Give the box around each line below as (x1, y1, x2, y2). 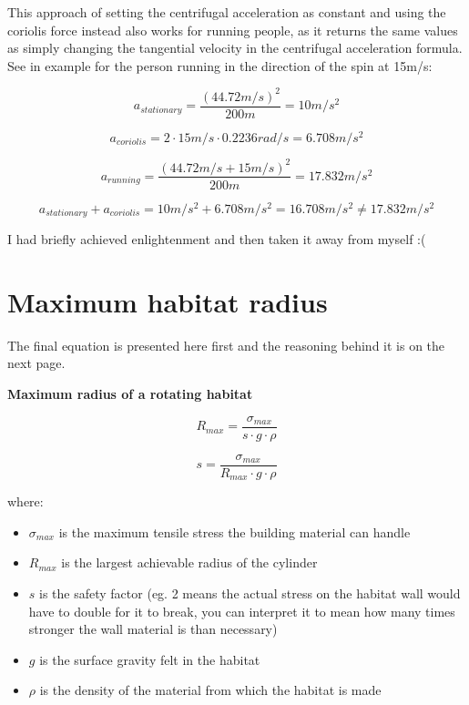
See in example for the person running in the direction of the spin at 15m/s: (7, 56, 433, 75)
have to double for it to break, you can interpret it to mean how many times (28, 601, 455, 620)
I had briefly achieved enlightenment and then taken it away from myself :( (7, 230, 426, 249)
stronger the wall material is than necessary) (28, 619, 278, 639)
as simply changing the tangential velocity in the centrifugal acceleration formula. (7, 38, 463, 57)
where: (7, 492, 44, 511)
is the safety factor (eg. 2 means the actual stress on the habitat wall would (39, 583, 461, 602)
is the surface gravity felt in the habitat (39, 649, 260, 669)
